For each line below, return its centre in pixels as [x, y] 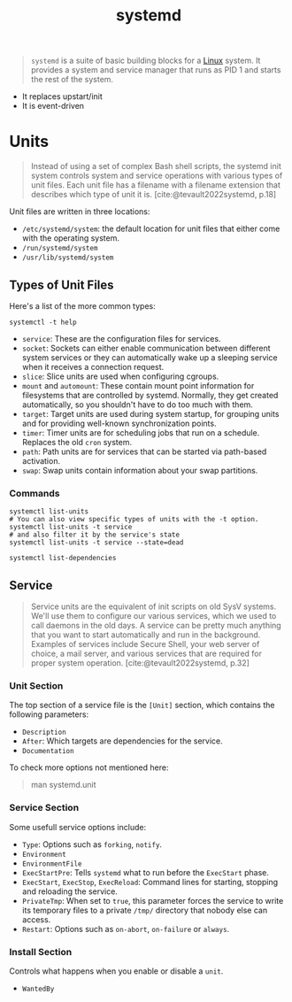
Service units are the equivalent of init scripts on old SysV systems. [154, 606]
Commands [35, 493]
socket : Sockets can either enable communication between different [146, 348]
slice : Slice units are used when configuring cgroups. [120, 376]
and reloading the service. [69, 891]
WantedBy [38, 989]
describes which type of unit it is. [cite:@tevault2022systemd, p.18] [154, 195]
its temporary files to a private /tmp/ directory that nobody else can [145, 910]
